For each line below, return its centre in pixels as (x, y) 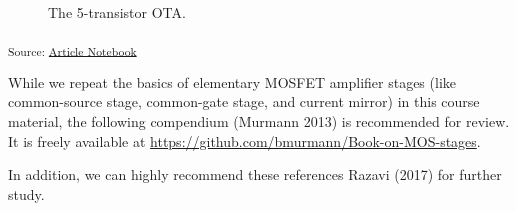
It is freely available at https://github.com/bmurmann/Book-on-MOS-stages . (244, 140)
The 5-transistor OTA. (117, 12)
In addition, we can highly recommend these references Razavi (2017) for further (255, 174)
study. (26, 193)
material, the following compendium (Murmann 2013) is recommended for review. (259, 120)
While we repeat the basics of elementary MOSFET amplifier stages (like (232, 81)
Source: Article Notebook (72, 50)
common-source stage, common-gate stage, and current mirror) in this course (244, 101)
